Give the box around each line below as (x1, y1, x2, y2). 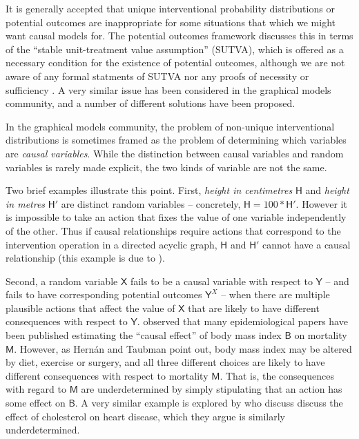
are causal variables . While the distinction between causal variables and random (6, 146, 344, 160)
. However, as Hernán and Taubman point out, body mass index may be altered (14, 341, 352, 355)
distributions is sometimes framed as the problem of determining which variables (6, 133, 347, 147)
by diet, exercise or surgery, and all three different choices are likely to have (6, 355, 325, 369)
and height (305, 183, 349, 197)
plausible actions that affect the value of (6, 300, 175, 315)
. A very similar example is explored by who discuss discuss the (75, 396, 343, 410)
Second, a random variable (6, 273, 118, 288)
